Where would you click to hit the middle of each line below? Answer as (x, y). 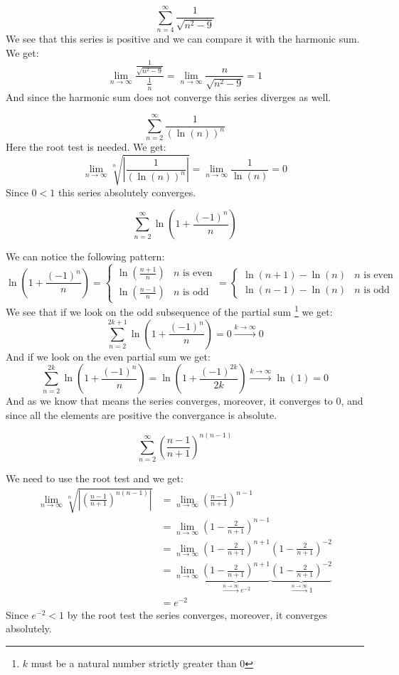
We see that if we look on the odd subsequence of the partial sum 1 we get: (169, 311)
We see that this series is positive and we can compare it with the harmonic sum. (183, 39)
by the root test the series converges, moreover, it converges (197, 614)
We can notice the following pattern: (85, 256)
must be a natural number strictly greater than (134, 663)
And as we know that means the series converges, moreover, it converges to (169, 401)
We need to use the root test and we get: (95, 478)
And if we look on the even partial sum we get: (108, 356)
